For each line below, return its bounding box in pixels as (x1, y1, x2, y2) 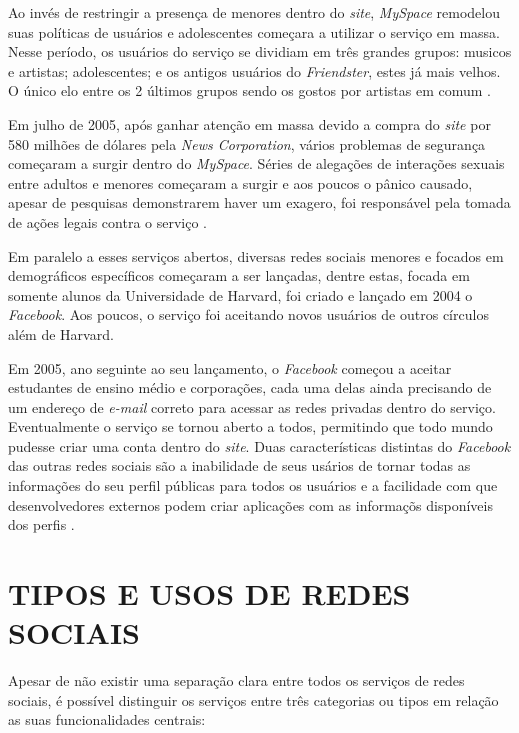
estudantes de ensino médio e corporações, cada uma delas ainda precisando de (8, 377, 492, 398)
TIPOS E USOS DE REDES (8, 573, 411, 614)
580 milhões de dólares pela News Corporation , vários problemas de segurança (8, 133, 486, 154)
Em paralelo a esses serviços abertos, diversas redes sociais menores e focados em (8, 245, 504, 266)
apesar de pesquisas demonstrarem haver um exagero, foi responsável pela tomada (8, 192, 511, 213)
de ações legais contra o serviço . (8, 211, 207, 232)
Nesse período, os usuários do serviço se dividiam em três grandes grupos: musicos (8, 41, 512, 62)
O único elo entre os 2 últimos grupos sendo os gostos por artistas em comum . (8, 80, 491, 101)
